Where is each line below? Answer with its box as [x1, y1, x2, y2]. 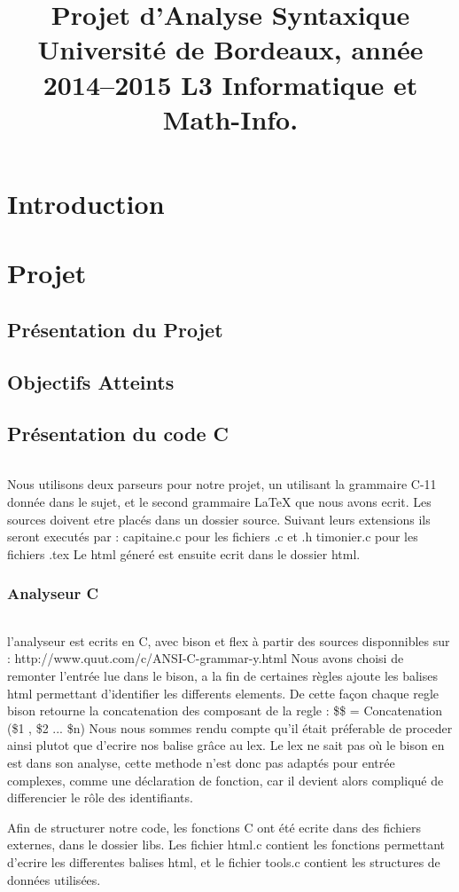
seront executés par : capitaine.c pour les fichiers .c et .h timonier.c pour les [7, 527, 418, 546]
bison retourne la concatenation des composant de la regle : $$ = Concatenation [7, 701, 443, 720]
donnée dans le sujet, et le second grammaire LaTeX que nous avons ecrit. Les [7, 493, 432, 511]
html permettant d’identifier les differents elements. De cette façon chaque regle [7, 683, 440, 702]
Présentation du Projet [7, 315, 223, 343]
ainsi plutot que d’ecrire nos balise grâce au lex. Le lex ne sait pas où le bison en [7, 736, 445, 754]
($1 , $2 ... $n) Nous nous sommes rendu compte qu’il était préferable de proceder [7, 718, 453, 737]
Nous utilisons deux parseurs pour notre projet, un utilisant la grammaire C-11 [7, 475, 437, 493]
